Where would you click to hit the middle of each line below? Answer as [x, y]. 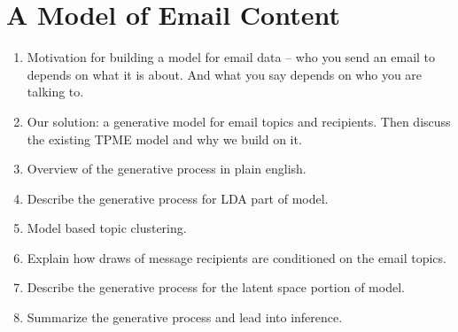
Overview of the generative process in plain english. [167, 169]
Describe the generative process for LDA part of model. [178, 198]
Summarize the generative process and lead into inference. [185, 317]
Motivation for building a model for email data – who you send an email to [231, 57]
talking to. [55, 92]
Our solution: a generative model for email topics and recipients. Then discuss [239, 121]
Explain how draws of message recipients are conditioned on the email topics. [237, 257]
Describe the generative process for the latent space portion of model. [216, 287]
